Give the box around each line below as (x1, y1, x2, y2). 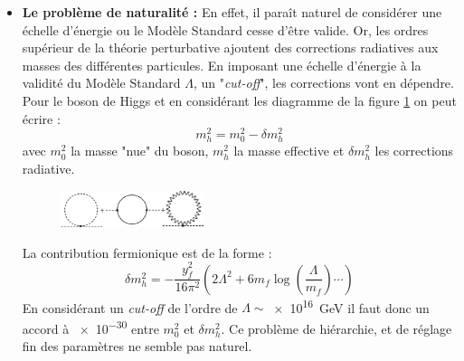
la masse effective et (233, 141, 345, 160)
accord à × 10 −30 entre (22, 317, 159, 337)
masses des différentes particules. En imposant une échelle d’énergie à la (22, 55, 421, 74)
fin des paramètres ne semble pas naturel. (22, 337, 252, 356)
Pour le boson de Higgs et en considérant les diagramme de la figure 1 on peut (22, 90, 457, 109)
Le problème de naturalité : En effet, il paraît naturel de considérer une (22, 3, 442, 21)
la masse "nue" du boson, (71, 141, 209, 160)
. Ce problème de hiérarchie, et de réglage (221, 318, 452, 337)
